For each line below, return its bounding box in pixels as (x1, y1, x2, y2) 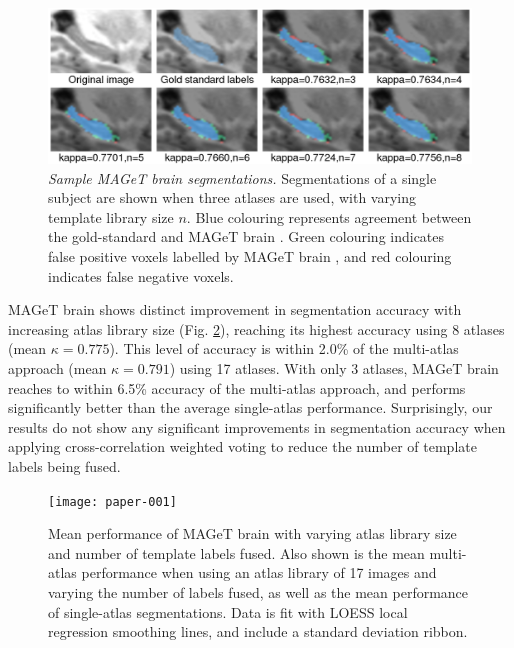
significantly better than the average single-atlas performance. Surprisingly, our (8, 397, 493, 418)
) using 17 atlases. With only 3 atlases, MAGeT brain (169, 358, 499, 379)
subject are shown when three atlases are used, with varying (48, 187, 417, 208)
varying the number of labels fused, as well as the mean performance (48, 582, 469, 603)
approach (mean (8, 358, 107, 379)
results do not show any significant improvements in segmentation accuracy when (8, 416, 506, 437)
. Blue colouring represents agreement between (186, 206, 472, 227)
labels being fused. (8, 456, 121, 476)
